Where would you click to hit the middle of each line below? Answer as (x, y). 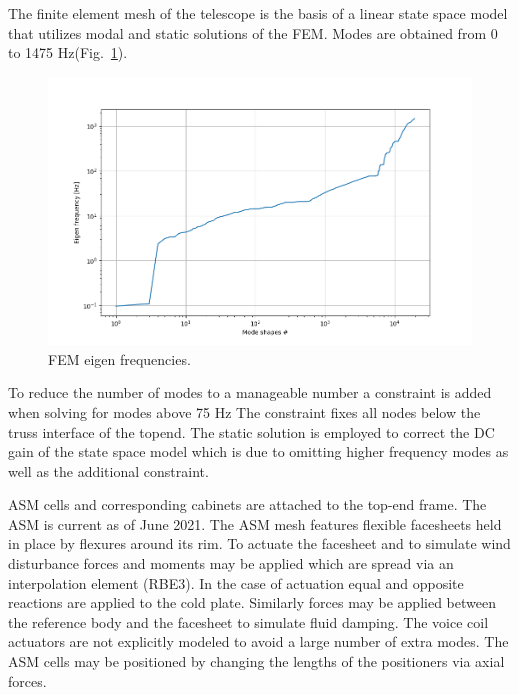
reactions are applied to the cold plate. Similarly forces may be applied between (252, 602)
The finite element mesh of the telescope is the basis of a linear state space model (258, 13)
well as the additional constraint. (108, 470)
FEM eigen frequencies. (119, 358)
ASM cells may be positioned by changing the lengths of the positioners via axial (256, 661)
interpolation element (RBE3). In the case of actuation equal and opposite (236, 582)
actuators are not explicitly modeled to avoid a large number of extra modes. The (258, 641)
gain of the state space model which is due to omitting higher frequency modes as (258, 451)
